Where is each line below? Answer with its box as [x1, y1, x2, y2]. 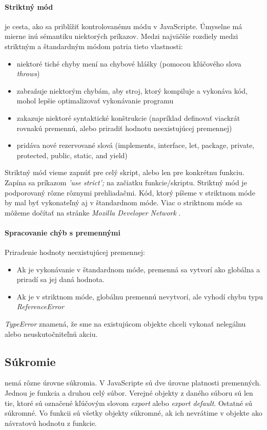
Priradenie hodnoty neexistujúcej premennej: [5, 247, 145, 257]
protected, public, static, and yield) [16, 149, 128, 160]
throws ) [16, 68, 40, 79]
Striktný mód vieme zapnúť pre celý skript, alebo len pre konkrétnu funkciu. [5, 167, 244, 178]
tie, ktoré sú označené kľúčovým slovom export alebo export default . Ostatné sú [5, 397, 253, 408]
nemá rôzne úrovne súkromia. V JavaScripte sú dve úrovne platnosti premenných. [5, 377, 261, 388]
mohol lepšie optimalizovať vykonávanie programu [16, 95, 174, 106]
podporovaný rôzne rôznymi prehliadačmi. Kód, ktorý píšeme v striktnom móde [5, 187, 255, 198]
